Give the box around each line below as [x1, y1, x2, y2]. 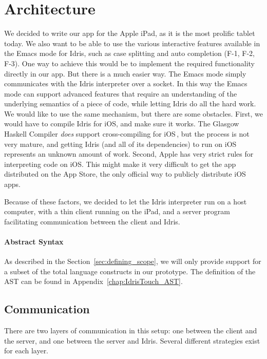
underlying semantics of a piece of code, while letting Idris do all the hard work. [4, 98, 256, 109]
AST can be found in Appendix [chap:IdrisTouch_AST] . [4, 276, 183, 287]
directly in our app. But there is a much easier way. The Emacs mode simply [4, 68, 246, 79]
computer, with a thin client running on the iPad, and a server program [4, 206, 230, 217]
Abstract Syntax [4, 236, 64, 247]
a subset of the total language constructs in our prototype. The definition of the [4, 266, 256, 276]
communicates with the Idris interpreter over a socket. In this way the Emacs [4, 78, 247, 89]
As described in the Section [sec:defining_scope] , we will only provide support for [4, 256, 261, 267]
